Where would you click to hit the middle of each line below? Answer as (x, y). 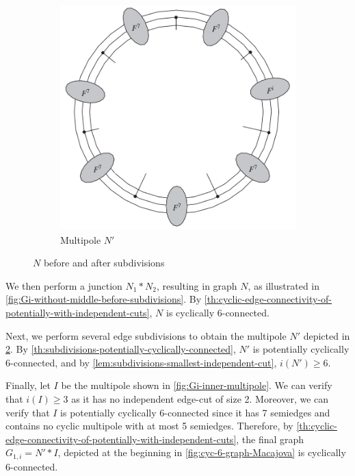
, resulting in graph (197, 285)
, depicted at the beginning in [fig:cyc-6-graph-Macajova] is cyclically (202, 452)
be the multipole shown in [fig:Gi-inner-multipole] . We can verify (197, 385)
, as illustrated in (284, 285)
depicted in (327, 335)
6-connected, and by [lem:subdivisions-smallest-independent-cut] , (141, 362)
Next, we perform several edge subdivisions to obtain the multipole (146, 335)
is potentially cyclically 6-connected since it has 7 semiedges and (195, 412)
